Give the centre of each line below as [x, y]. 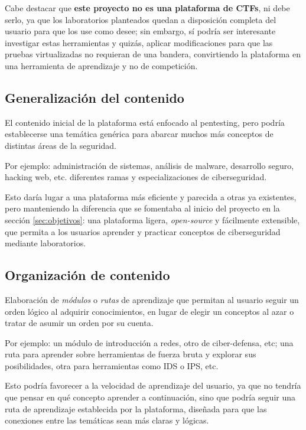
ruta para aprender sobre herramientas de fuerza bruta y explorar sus [131, 354]
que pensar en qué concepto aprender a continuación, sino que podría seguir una [150, 397]
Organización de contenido [87, 275]
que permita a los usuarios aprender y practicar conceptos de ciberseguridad [143, 231]
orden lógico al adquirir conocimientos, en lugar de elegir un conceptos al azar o [149, 311]
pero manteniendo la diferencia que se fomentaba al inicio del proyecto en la [142, 208]
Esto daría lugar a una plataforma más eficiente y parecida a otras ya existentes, [151, 196]
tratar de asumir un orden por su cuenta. [79, 323]
